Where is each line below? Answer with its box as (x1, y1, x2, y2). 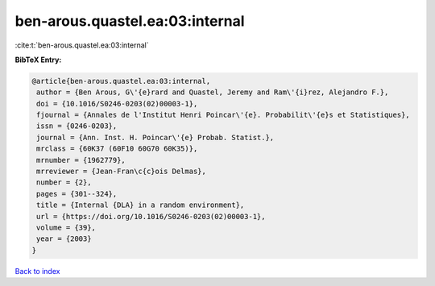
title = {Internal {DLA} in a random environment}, (36, 201, 245, 209)
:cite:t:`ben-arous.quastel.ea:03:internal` (14, 40, 149, 50)
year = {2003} (36, 234, 92, 243)
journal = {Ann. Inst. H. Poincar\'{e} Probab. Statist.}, (36, 133, 275, 142)
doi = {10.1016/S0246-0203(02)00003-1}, (36, 99, 198, 108)
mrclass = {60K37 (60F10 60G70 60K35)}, (36, 144, 198, 153)
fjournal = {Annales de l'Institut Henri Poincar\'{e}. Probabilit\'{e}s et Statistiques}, (36, 110, 410, 120)
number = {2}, (36, 178, 92, 187)
